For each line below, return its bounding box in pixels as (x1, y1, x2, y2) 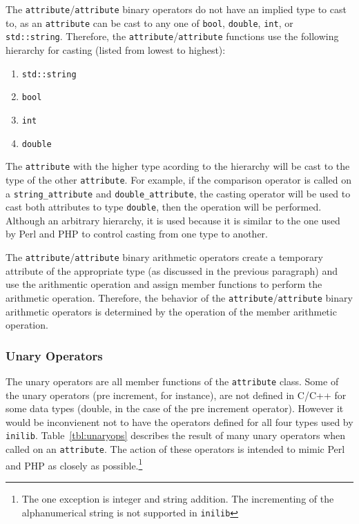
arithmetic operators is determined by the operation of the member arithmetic (6, 304, 337, 318)
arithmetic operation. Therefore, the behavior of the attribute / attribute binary (6, 290, 353, 304)
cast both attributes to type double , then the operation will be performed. (6, 200, 322, 214)
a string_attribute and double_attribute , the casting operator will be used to (6, 186, 351, 200)
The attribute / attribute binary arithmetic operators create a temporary (6, 250, 323, 264)
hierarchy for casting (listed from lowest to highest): (6, 42, 226, 57)
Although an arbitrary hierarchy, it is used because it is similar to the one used (6, 213, 340, 227)
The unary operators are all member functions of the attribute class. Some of (6, 373, 339, 388)
